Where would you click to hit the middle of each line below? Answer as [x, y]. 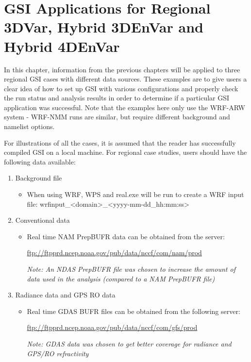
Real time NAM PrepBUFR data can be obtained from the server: [126, 236]
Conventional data [42, 220]
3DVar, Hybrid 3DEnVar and [104, 27]
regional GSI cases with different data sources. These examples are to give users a [125, 79]
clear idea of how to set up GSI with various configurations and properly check [121, 88]
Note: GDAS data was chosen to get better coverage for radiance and [129, 343]
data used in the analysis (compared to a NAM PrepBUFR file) [121, 278]
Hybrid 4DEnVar [62, 46]
